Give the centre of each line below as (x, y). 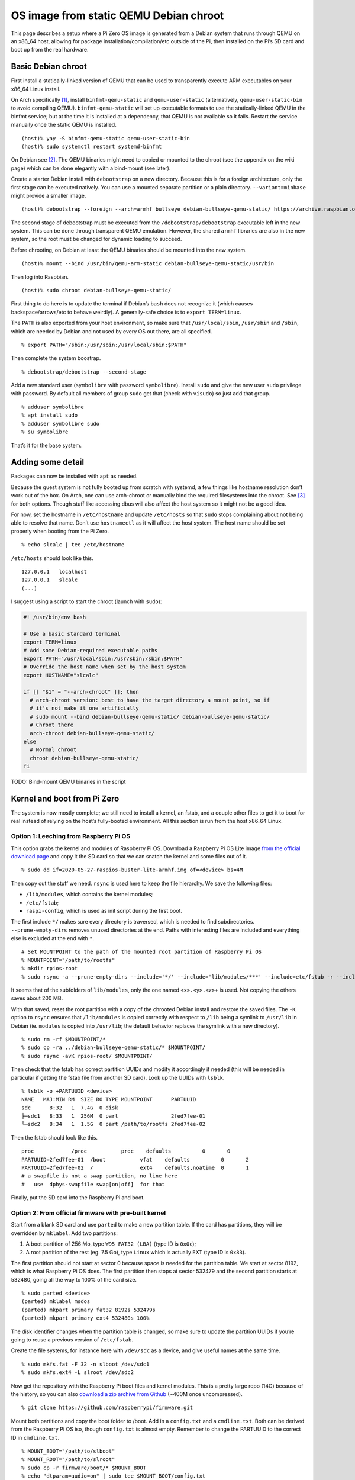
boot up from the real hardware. (50, 50)
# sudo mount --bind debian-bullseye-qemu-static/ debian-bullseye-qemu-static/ (150, 717)
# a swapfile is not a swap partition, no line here (99, 1176)
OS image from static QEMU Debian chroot (117, 15)
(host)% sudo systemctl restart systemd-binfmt (92, 146)
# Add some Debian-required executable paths (91, 650)
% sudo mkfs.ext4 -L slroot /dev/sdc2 (78, 1373)
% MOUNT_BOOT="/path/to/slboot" (68, 1451)
